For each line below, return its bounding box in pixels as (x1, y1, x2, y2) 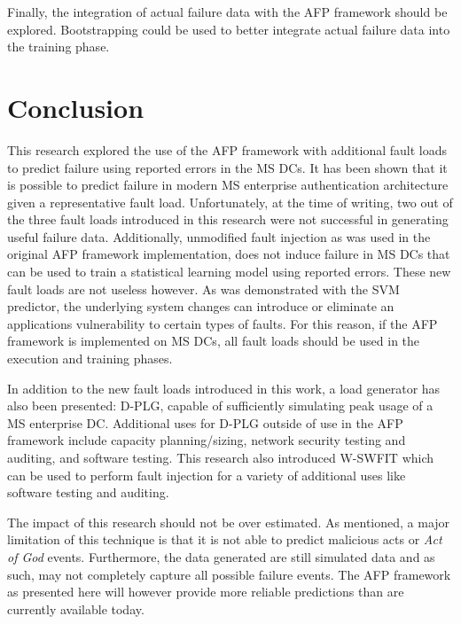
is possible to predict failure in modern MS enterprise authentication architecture (7, 175, 449, 194)
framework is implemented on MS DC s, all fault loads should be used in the (7, 331, 420, 350)
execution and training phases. (7, 349, 173, 368)
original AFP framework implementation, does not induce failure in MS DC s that (7, 245, 450, 263)
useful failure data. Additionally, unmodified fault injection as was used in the (7, 227, 431, 246)
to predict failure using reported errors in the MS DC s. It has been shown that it (7, 158, 448, 176)
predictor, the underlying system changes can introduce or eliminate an (7, 297, 395, 316)
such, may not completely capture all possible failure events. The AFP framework (7, 565, 451, 583)
